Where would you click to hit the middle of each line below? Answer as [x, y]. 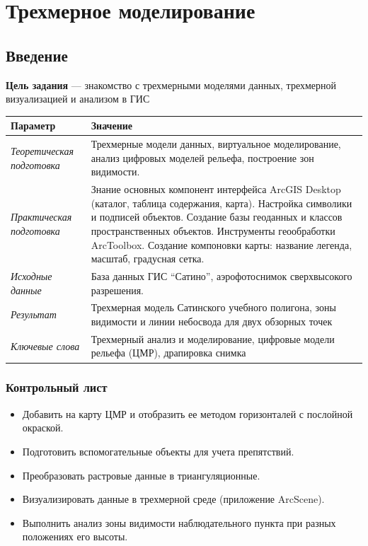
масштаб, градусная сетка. [148, 259]
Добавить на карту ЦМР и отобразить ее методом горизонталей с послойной [188, 413]
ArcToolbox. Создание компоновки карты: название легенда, [222, 244]
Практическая [41, 217]
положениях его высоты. [75, 536]
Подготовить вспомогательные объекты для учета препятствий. [158, 451]
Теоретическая [42, 150]
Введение [37, 55]
